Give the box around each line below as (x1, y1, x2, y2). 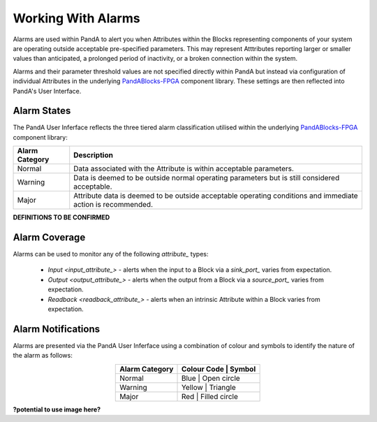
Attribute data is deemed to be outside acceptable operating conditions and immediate (73, 191, 359, 201)
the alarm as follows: (13, 351, 73, 360)
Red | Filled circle (181, 391, 239, 401)
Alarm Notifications (13, 323, 101, 335)
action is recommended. (73, 200, 154, 210)
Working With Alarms (13, 10, 140, 26)
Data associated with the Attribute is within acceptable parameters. (73, 164, 295, 174)
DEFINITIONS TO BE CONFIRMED (13, 213, 110, 221)
